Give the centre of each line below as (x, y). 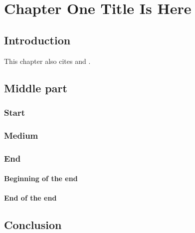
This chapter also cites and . (47, 61)
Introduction (37, 40)
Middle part (36, 88)
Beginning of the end (41, 178)
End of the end (30, 198)
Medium (21, 135)
